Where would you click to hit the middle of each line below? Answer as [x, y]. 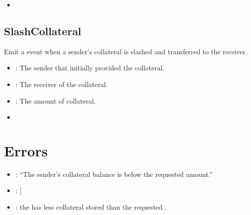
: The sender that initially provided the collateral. [90, 68]
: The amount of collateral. [55, 100]
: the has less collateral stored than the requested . [91, 207]
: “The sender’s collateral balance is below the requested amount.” [114, 174]
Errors [26, 150]
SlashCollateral [43, 31]
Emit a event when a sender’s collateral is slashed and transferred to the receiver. [126, 51]
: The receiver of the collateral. [62, 84]
